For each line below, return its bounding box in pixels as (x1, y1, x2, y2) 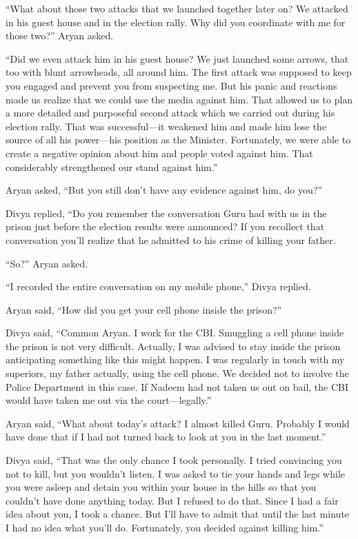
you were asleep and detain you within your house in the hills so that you (6, 480, 317, 494)
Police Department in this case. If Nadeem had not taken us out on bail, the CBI (6, 379, 349, 394)
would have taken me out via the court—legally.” (6, 393, 212, 407)
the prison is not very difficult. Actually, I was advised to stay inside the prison (6, 338, 341, 353)
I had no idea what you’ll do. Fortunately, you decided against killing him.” (6, 520, 324, 534)
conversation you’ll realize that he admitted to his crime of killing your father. (6, 232, 336, 247)
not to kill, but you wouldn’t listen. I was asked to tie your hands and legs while (6, 466, 345, 480)
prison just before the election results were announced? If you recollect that (6, 219, 325, 234)
